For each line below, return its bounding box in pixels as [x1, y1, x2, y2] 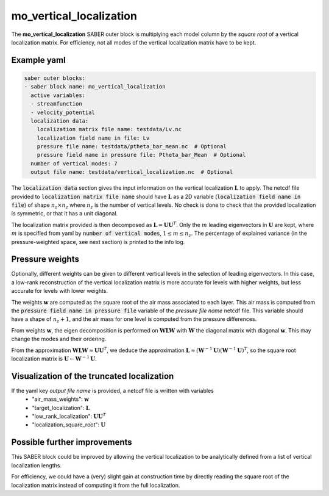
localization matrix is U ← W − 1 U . [11, 354, 97, 362]
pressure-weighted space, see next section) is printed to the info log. [11, 238, 185, 245]
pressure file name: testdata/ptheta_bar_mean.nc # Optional [37, 143, 227, 150]
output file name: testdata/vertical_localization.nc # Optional [30, 168, 233, 176]
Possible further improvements [11, 437, 132, 448]
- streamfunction [30, 101, 82, 107]
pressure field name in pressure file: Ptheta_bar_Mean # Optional [37, 151, 246, 159]
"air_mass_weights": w [32, 395, 90, 403]
